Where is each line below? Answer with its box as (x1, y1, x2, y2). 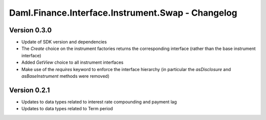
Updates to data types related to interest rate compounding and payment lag (21, 98, 177, 105)
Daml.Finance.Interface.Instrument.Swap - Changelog (9, 7, 237, 18)
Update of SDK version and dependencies (21, 39, 107, 45)
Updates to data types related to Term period (21, 106, 113, 112)
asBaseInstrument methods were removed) (21, 73, 109, 79)
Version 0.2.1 (9, 86, 50, 94)
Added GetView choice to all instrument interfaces (21, 59, 124, 66)
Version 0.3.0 (9, 26, 52, 34)
